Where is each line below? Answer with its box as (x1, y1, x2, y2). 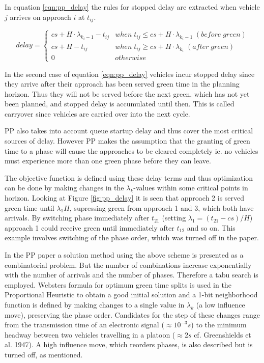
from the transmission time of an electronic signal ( (5, 319, 164, 330)
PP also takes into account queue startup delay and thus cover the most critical (5, 125, 253, 136)
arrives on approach (10, 11, 71, 22)
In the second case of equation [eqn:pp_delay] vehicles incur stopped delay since (5, 68, 255, 79)
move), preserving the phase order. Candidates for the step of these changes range (5, 309, 260, 320)
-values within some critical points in (133, 182, 248, 193)
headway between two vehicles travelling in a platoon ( (5, 329, 175, 340)
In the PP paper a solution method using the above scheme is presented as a (5, 249, 244, 260)
